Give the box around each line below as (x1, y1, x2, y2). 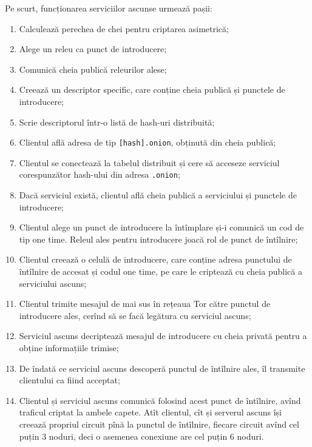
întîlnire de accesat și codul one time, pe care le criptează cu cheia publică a (19, 265, 302, 278)
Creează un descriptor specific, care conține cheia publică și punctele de (19, 83, 285, 96)
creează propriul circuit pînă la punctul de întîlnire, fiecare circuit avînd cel (19, 417, 299, 430)
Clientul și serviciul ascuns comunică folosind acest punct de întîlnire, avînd (19, 394, 301, 406)
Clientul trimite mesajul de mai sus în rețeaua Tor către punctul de (19, 297, 271, 310)
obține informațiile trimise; (19, 341, 119, 354)
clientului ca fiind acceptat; (19, 374, 120, 386)
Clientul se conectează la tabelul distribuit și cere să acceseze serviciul (19, 156, 280, 169)
